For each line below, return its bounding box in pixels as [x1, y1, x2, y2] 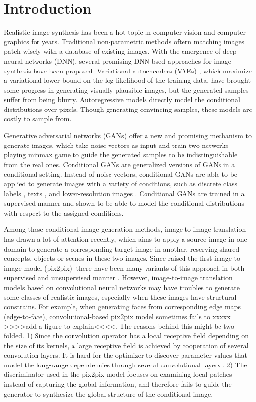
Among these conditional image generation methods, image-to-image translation [4, 224, 246, 234]
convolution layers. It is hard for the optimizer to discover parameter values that [4, 350, 247, 360]
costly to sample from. [4, 113, 72, 124]
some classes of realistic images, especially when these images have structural [4, 292, 237, 302]
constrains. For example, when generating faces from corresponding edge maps [4, 301, 241, 312]
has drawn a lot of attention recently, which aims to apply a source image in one [4, 234, 247, 244]
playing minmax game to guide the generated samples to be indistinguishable [4, 149, 238, 160]
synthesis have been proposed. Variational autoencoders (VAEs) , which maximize [4, 65, 252, 75]
